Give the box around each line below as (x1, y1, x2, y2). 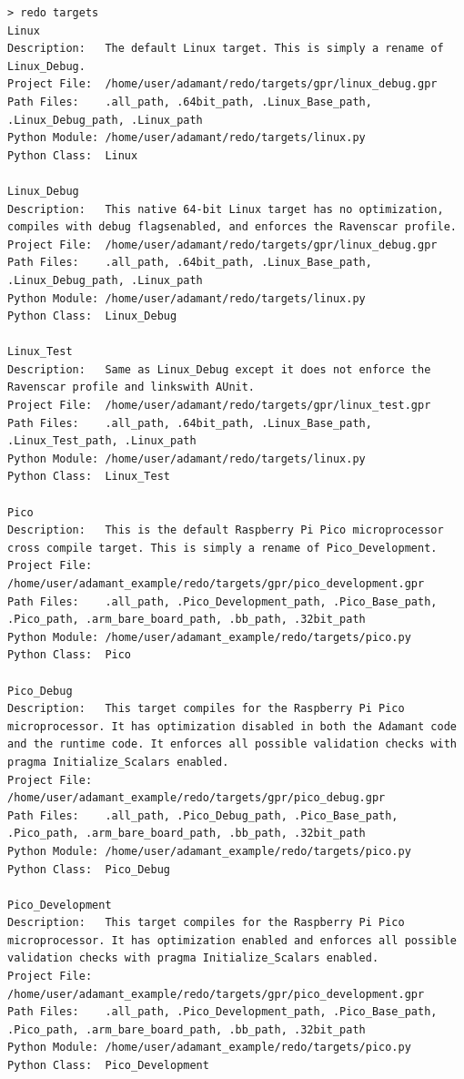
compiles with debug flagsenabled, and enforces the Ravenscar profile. (7, 220, 457, 234)
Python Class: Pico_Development (7, 1059, 209, 1073)
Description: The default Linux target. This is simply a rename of (7, 42, 444, 56)
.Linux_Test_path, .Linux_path (7, 434, 197, 448)
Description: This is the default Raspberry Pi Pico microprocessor (7, 524, 444, 537)
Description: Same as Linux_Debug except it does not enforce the (7, 362, 431, 376)
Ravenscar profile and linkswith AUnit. (7, 381, 256, 394)
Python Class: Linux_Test (7, 470, 170, 484)
